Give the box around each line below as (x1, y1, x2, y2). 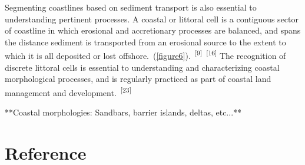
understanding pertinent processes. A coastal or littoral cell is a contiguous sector (5, 12, 299, 25)
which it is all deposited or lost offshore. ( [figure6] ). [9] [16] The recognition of (5, 48, 286, 62)
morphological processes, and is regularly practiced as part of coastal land (5, 72, 271, 85)
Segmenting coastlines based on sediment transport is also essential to (5, 1, 257, 13)
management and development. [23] (5, 84, 131, 98)
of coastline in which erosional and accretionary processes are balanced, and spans (5, 24, 301, 37)
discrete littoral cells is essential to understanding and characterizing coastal (5, 61, 280, 73)
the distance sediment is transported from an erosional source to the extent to (5, 35, 286, 48)
